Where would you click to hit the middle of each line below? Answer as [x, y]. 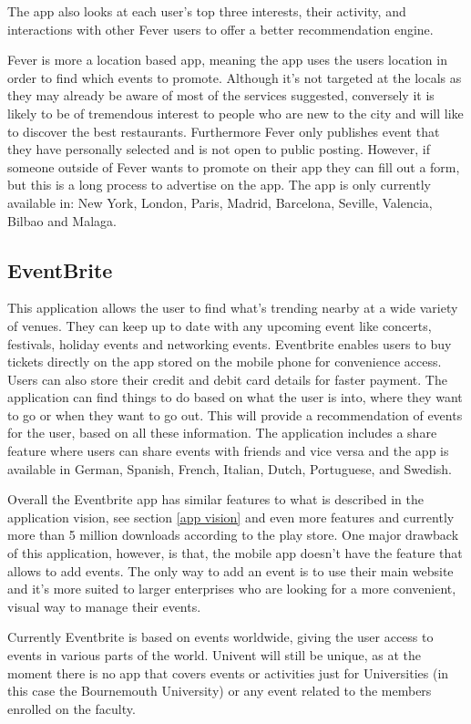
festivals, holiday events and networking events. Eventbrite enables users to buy [230, 343]
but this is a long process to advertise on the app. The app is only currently [219, 185]
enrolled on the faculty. [72, 708]
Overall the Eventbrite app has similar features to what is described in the [215, 499]
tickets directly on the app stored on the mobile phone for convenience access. [225, 362]
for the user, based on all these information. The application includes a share [222, 433]
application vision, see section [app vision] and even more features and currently [231, 517]
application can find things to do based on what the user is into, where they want [235, 397]
